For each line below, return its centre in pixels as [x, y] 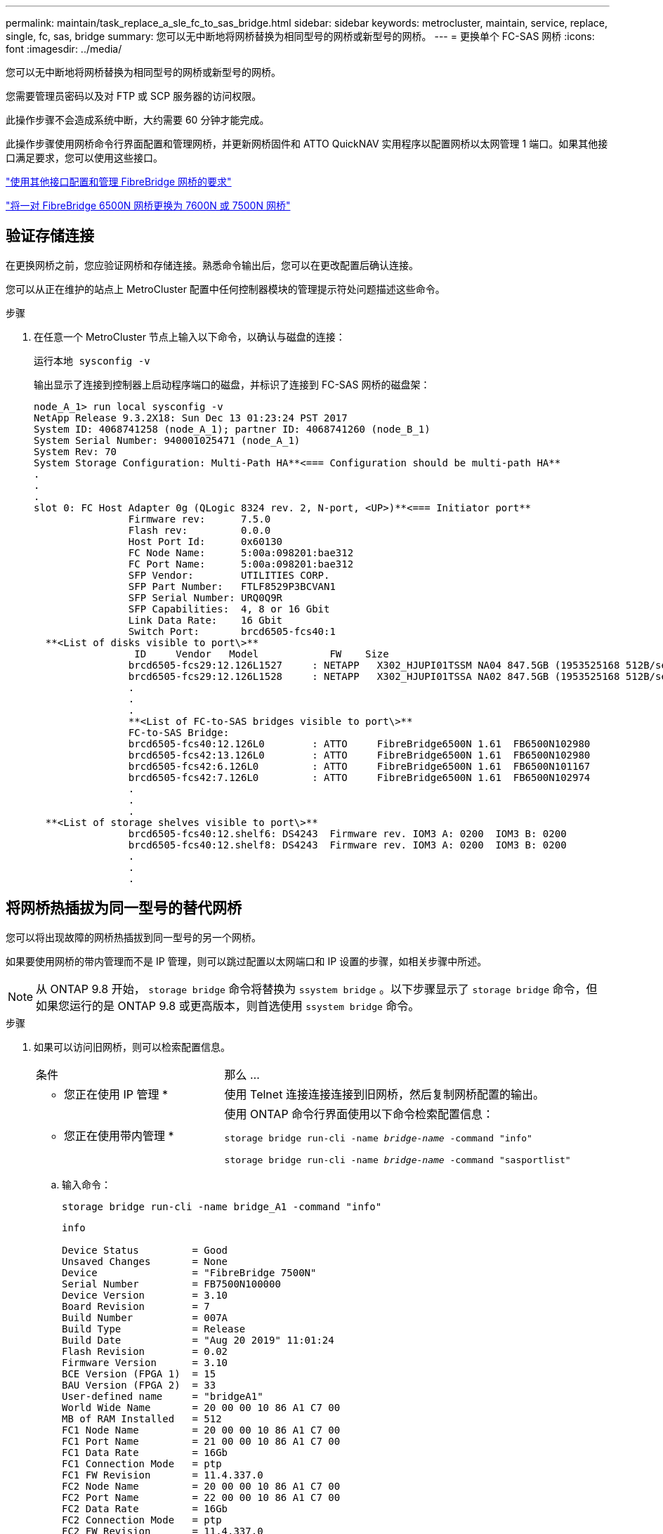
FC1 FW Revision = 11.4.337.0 [163, 1475]
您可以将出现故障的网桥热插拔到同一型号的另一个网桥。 [133, 937]
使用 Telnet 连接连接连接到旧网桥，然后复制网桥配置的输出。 [384, 1094]
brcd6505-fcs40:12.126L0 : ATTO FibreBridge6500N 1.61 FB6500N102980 [359, 743]
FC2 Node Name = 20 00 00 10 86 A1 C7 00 [201, 1486]
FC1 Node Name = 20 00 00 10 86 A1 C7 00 [201, 1430]
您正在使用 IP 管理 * [116, 1094]
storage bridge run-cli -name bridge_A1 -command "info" [222, 1206]
